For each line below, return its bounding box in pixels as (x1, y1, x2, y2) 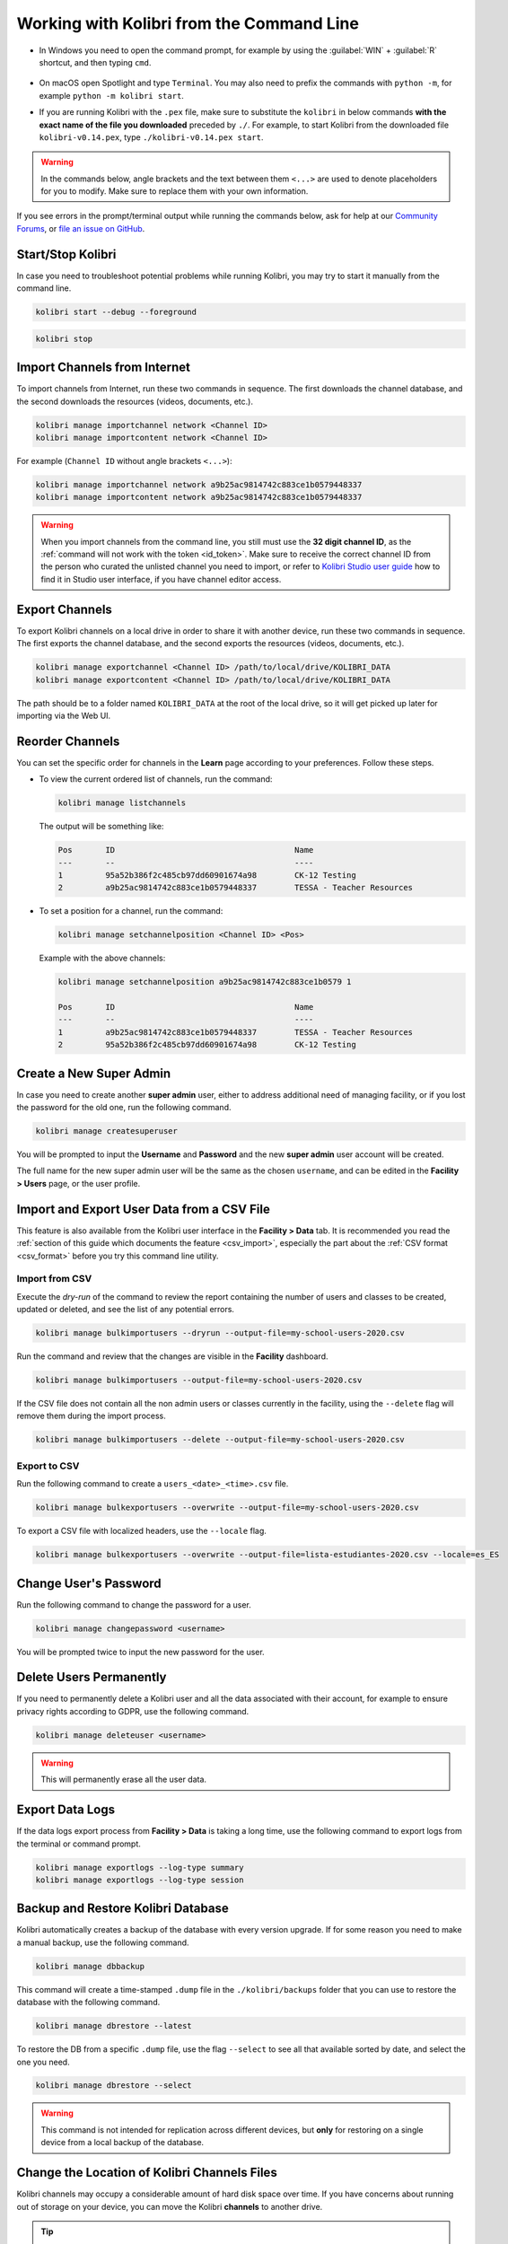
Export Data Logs (16, 1802, 116, 1818)
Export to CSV (16, 1459, 80, 1472)
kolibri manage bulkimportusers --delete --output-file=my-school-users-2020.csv (35, 1434, 406, 1445)
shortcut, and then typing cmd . (39, 57, 152, 67)
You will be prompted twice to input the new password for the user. (16, 1646, 265, 1657)
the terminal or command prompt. (16, 1838, 141, 1849)
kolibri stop (35, 333, 93, 344)
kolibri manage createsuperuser (35, 1126, 179, 1136)
